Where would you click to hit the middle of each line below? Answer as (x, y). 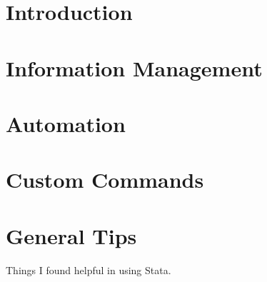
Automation (66, 123)
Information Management (134, 67)
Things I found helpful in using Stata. (89, 270)
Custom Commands (105, 180)
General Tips (71, 235)
